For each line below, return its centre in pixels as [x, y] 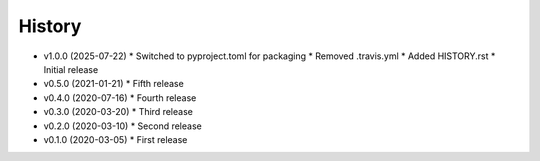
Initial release [71, 69]
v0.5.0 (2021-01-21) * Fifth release [113, 84]
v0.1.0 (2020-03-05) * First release [115, 139]
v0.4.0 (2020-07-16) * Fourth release [120, 97]
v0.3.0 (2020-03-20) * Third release [118, 112]
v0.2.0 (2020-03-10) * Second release [122, 126]
